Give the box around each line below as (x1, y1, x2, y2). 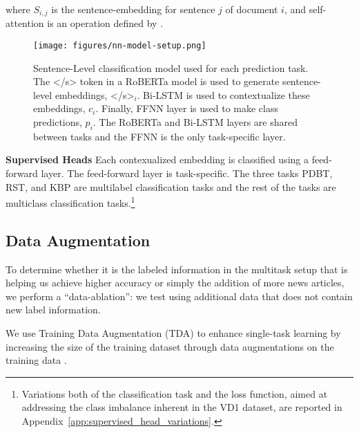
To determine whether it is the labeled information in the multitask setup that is (6, 261, 348, 276)
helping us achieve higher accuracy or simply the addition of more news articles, (6, 275, 345, 290)
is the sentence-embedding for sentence (51, 2, 215, 16)
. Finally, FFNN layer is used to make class (95, 101, 279, 116)
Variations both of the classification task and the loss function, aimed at (21, 386, 328, 400)
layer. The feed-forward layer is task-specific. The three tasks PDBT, (41, 166, 333, 181)
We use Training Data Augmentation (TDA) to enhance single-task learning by (6, 326, 341, 340)
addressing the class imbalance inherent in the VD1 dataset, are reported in (21, 400, 342, 414)
